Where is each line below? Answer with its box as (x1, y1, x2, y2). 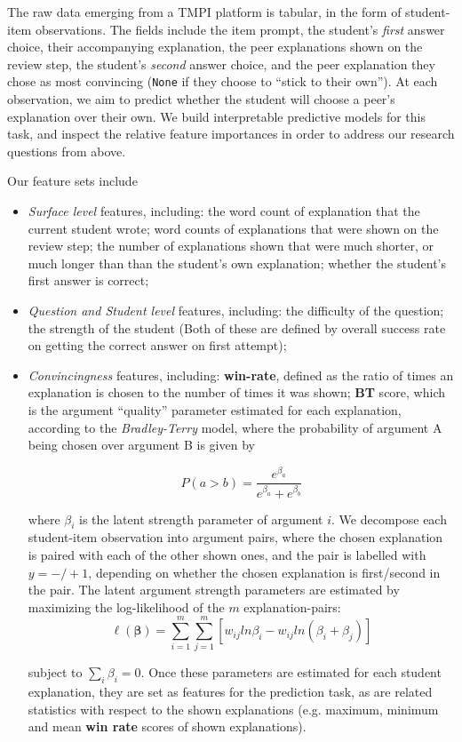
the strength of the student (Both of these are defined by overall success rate (28, 318, 446, 337)
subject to (28, 663, 83, 682)
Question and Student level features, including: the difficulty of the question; (28, 300, 444, 319)
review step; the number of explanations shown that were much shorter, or (28, 236, 434, 255)
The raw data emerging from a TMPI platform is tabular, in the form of (7, 3, 402, 20)
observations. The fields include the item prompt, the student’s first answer (35, 20, 445, 38)
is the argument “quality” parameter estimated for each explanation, (28, 400, 402, 419)
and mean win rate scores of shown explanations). (28, 717, 307, 736)
